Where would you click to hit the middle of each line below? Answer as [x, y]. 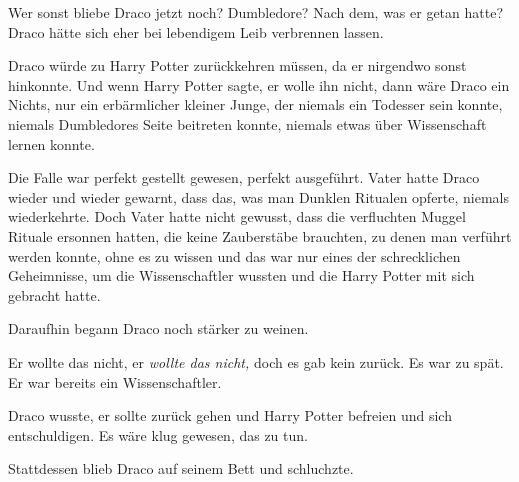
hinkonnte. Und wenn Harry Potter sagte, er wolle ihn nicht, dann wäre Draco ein [259, 84]
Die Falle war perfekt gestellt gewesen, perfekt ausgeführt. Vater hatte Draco [244, 177]
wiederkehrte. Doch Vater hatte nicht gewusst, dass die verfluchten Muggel [237, 216]
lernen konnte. [51, 143]
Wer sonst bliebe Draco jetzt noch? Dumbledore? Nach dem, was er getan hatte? [255, 12]
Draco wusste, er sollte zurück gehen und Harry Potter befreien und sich [230, 415]
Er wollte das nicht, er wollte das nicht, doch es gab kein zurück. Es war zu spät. [256, 361]
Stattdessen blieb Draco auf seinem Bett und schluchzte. [181, 468]
